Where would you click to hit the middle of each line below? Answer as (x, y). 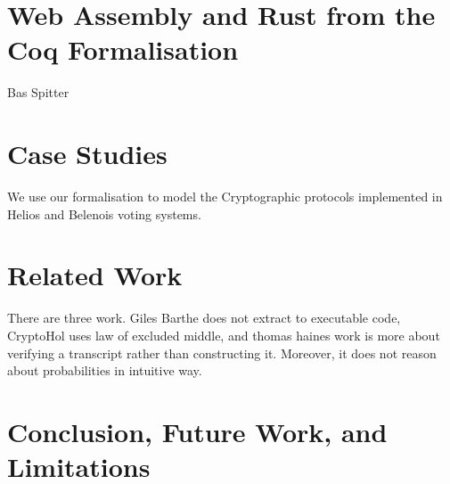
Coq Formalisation (123, 49)
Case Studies (87, 154)
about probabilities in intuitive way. (105, 370)
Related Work (95, 275)
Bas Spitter (38, 92)
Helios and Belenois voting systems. (104, 213)
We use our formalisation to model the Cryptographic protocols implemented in (225, 197)
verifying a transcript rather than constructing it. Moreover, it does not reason (222, 353)
